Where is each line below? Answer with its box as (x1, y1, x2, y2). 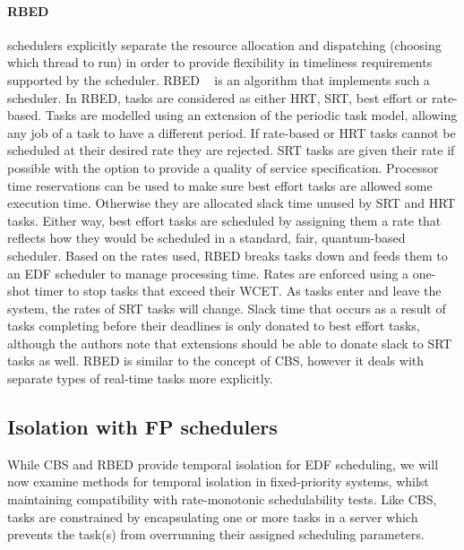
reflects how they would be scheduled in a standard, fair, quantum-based (7, 228, 406, 247)
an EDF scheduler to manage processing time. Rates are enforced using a (7, 263, 409, 282)
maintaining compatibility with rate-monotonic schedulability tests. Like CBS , (7, 490, 437, 509)
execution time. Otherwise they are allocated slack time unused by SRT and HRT (7, 193, 456, 212)
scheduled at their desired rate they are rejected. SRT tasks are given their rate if (7, 141, 455, 159)
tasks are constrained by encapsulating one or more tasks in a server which (7, 507, 418, 526)
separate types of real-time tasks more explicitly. (7, 369, 273, 388)
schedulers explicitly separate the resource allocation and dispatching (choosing (7, 35, 442, 54)
